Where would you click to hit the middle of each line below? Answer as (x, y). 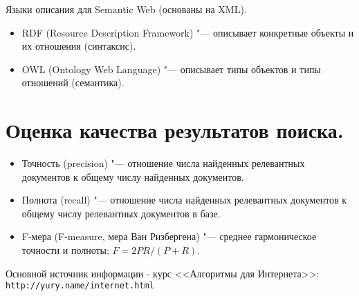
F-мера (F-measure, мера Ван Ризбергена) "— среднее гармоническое (169, 236)
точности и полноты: (65, 250)
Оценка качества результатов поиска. (175, 130)
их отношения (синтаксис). (79, 46)
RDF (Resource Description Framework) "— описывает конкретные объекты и (188, 32)
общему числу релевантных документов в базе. (121, 213)
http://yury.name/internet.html (80, 286)
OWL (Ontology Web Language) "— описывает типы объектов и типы (171, 69)
